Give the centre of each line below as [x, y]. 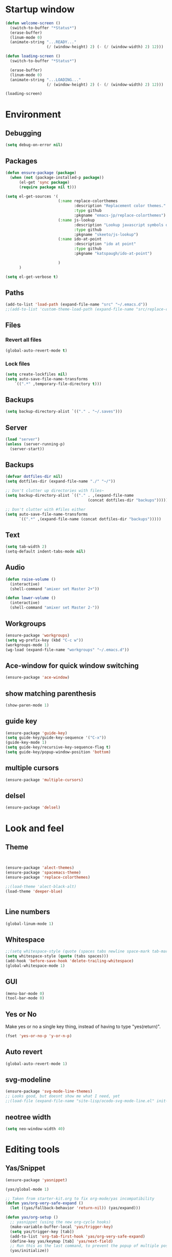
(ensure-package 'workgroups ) [38, 635]
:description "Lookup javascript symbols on [122, 225]
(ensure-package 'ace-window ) [38, 678]
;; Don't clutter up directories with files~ [55, 491]
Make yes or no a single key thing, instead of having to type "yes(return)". [83, 1027]
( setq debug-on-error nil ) [34, 145]
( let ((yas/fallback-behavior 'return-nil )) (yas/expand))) [75, 1208]
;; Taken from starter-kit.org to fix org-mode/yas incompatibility [80, 1199]
